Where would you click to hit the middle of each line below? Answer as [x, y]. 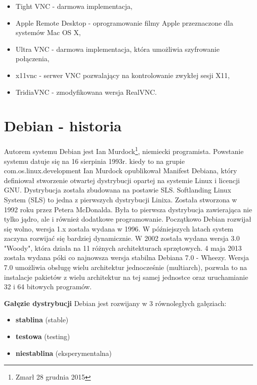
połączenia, [32, 58]
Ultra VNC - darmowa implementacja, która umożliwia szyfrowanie [118, 49]
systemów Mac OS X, [48, 32]
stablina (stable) [42, 320]
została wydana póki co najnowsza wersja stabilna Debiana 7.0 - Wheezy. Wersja [127, 257]
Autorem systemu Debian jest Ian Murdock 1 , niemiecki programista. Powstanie [124, 150]
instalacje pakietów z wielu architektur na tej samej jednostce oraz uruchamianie [126, 277]
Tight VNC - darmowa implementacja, [74, 6]
